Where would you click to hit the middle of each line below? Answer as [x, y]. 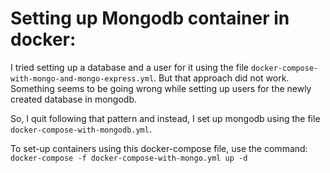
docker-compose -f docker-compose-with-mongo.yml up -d [129, 158]
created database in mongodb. [74, 99]
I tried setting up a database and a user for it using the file [129, 67]
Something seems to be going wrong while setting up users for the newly [161, 88]
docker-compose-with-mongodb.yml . [81, 129]
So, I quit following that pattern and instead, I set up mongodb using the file [165, 118]
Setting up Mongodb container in [150, 18]
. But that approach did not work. [221, 78]
